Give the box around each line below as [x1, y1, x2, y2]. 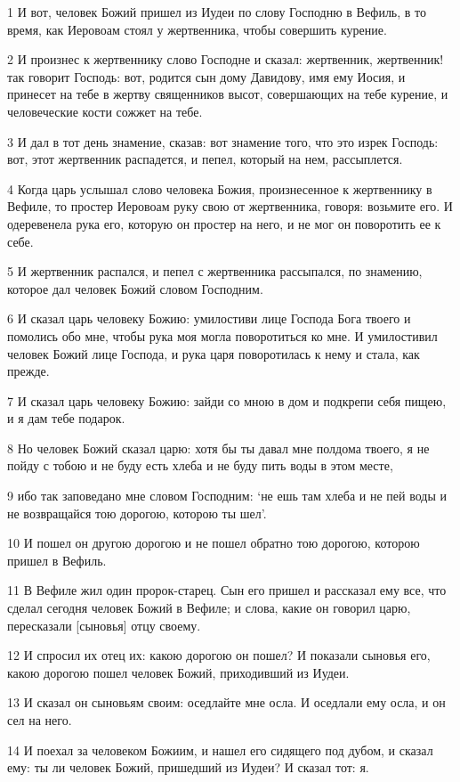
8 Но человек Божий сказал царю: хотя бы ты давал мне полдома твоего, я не [7, 438, 430, 457]
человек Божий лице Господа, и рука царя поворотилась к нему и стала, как [7, 344, 420, 362]
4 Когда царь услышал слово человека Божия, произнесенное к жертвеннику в [7, 179, 432, 198]
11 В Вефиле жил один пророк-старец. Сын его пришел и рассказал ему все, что [7, 581, 447, 599]
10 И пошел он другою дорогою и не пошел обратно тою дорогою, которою [7, 534, 420, 552]
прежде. [7, 362, 50, 380]
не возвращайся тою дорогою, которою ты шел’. [7, 503, 267, 522]
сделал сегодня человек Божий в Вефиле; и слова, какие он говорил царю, [7, 599, 411, 617]
